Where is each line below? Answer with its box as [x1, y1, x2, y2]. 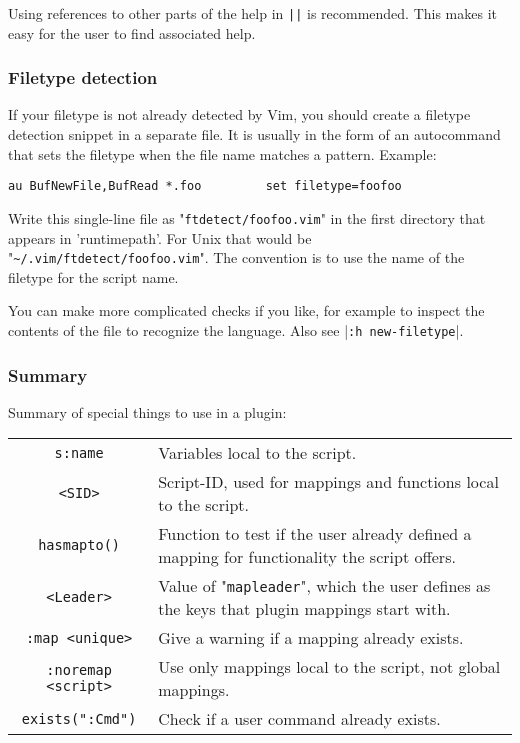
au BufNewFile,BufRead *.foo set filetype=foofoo [8, 179, 402, 194]
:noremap [46, 662, 112, 679]
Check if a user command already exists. [158, 707, 441, 731]
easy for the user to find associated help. [8, 22, 256, 43]
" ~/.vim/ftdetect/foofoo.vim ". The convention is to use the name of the [8, 247, 465, 268]
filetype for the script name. [8, 266, 179, 287]
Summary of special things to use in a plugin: [8, 401, 287, 422]
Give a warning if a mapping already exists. [158, 626, 464, 650]
